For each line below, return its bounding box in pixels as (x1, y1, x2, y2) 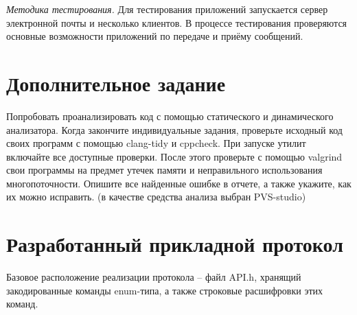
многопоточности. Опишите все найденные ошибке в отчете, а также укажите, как (6, 176, 352, 190)
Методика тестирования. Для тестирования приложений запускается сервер (6, 2, 328, 16)
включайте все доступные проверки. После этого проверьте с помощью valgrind (6, 149, 343, 163)
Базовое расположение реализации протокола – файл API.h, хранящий (6, 270, 301, 284)
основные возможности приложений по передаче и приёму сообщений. (6, 29, 303, 43)
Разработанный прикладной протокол (6, 230, 343, 258)
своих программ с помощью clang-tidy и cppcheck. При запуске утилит (6, 136, 306, 150)
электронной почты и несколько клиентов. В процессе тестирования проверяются (6, 15, 347, 30)
